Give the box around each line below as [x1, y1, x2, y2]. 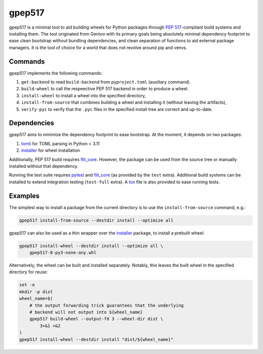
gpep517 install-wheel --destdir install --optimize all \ [19, 243, 163, 248]
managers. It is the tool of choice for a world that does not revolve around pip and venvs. [9, 44, 188, 51]
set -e [19, 282, 35, 288]
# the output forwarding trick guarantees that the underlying [29, 302, 184, 308]
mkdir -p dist [19, 289, 53, 294]
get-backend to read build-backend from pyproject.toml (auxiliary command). [21, 79, 191, 85]
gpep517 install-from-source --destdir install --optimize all [19, 217, 174, 223]
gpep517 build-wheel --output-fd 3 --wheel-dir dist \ [29, 316, 163, 322]
